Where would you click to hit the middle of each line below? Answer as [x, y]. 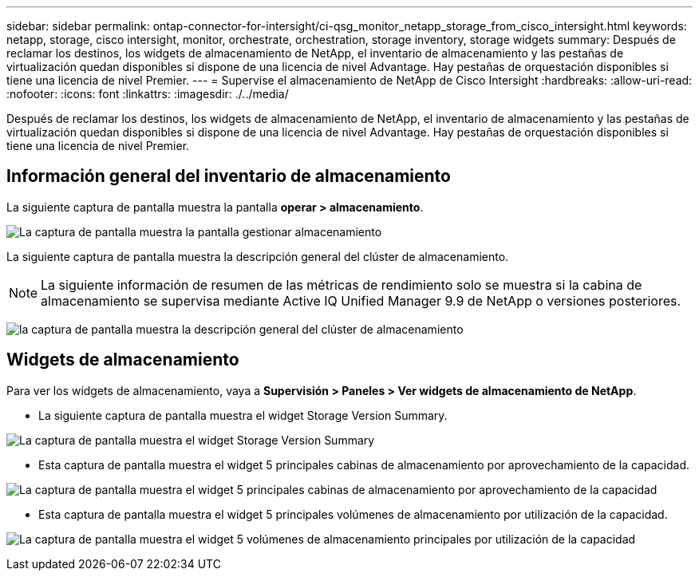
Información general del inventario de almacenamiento [229, 176]
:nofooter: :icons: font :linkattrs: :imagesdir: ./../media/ [148, 94]
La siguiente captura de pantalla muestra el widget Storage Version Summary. [243, 415]
